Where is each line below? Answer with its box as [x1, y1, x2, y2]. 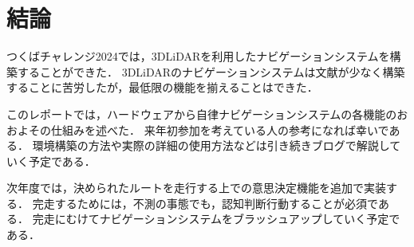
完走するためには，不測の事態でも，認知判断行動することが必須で [32, 194, 378, 211]
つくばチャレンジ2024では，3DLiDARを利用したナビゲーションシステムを [6, 48, 390, 65]
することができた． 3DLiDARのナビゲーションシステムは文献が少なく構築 [17, 63, 405, 80]
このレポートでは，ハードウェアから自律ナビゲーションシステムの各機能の [6, 105, 397, 122]
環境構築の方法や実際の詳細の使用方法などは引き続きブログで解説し [32, 137, 390, 154]
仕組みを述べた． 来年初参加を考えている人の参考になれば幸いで [50, 121, 389, 138]
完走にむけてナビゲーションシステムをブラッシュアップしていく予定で [32, 210, 400, 227]
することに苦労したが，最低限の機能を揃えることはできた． [6, 79, 318, 96]
